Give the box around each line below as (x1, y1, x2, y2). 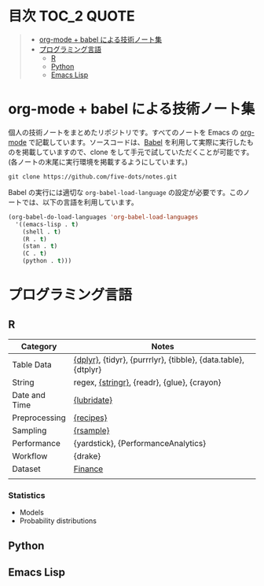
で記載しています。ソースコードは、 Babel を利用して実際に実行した (28, 137, 247, 146)
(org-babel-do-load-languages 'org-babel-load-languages (8, 213, 199, 221)
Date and (12, 390, 46, 400)
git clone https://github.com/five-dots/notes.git (8, 172, 178, 181)
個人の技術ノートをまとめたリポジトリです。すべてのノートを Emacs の (8, 127, 239, 137)
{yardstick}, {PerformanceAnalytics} (73, 438, 207, 448)
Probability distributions (19, 516, 97, 525)
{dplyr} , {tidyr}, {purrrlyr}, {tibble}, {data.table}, (73, 355, 245, 365)
